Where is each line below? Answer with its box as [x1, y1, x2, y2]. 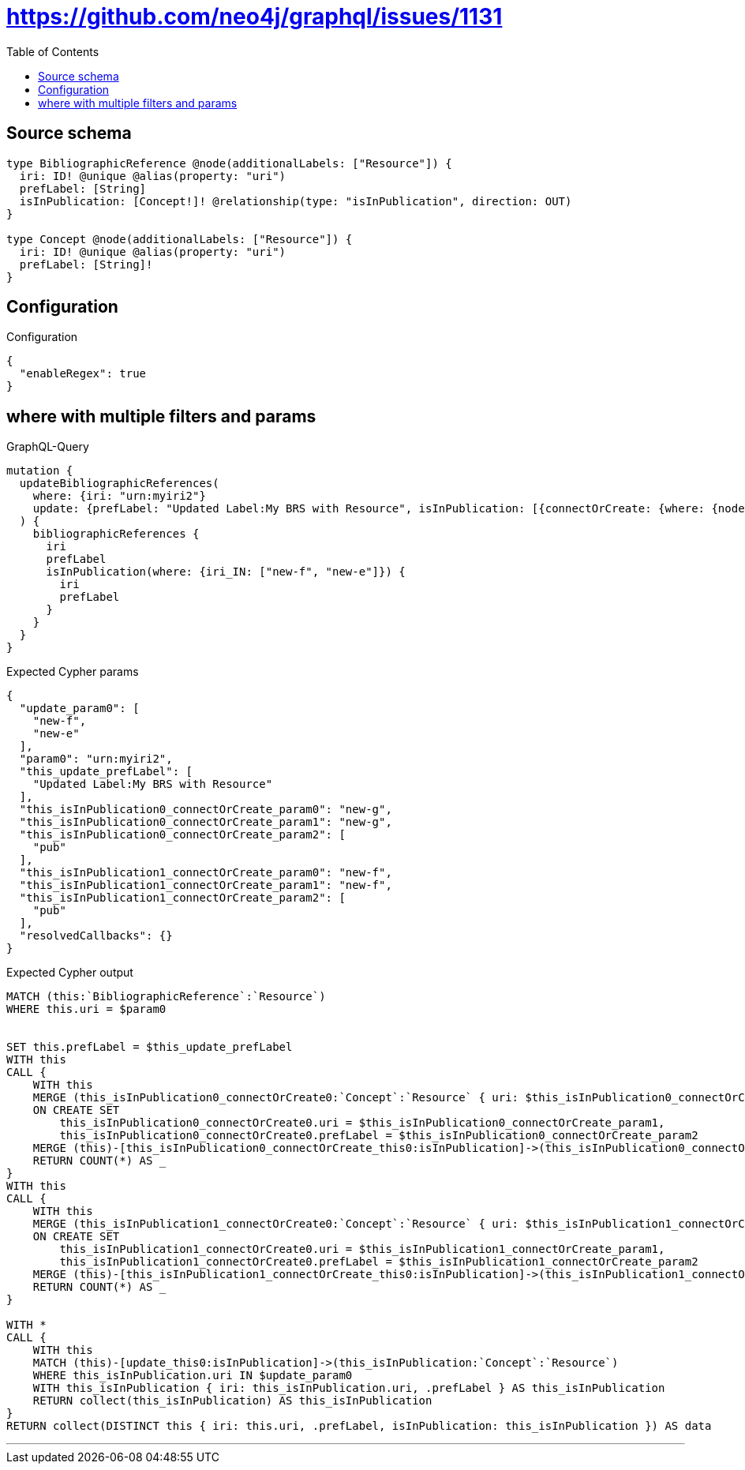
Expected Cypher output [6, 966, 133, 980]
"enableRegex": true [19, 367, 147, 381]
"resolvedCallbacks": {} [19, 929, 173, 943]
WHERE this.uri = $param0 [6, 1003, 167, 1016]
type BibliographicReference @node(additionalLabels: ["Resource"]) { [6, 156, 452, 170]
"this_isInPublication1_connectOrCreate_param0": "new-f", [19, 866, 392, 879]
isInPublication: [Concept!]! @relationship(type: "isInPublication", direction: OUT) [19, 194, 572, 208]
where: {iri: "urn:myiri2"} [32, 489, 206, 503]
